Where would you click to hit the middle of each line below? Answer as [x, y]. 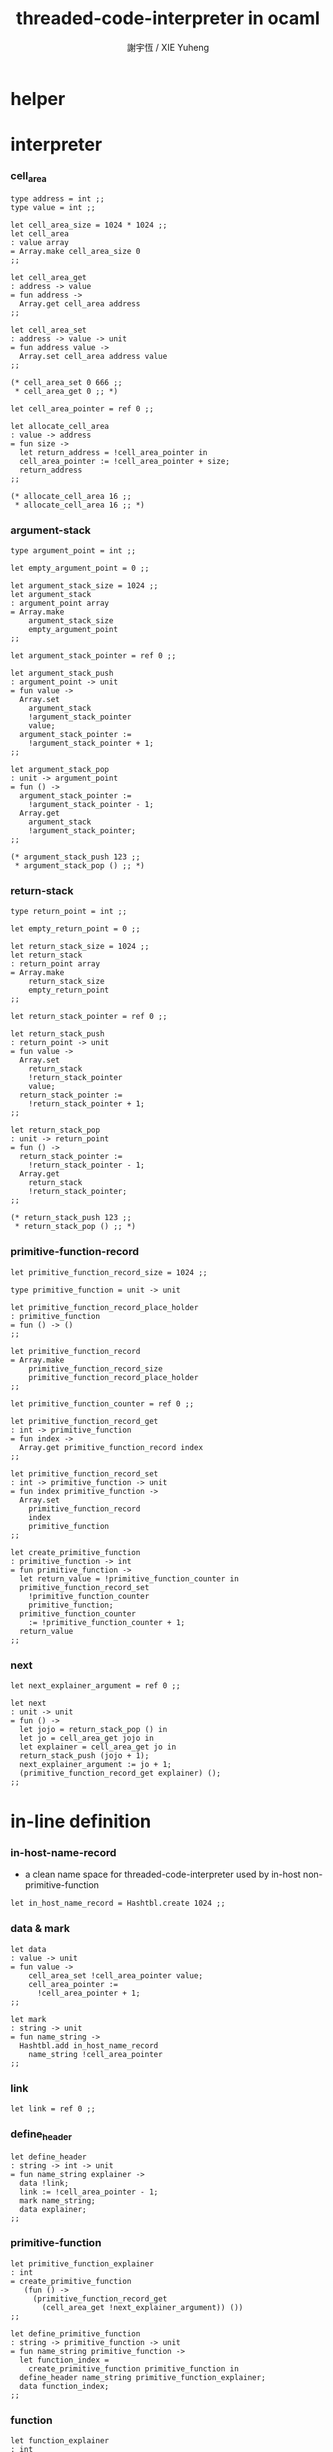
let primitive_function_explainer [82, 2263]
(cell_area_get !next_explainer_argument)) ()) [142, 2307]
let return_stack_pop [55, 1130]
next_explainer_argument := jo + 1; [95, 1764]
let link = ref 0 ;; [53, 2108]
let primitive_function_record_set [84, 1473]
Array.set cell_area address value [93, 356]
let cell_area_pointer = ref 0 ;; [82, 408]
